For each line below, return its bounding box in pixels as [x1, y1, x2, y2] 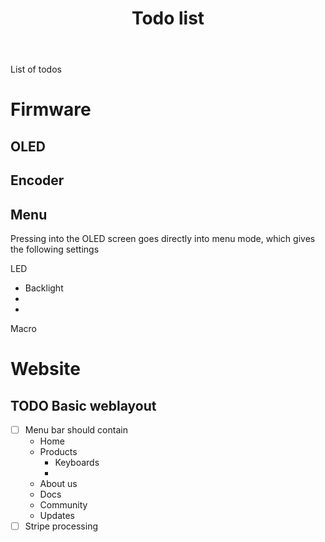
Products [39, 446, 78, 458]
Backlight [24, 282, 64, 294]
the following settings [10, 243, 100, 255]
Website [10, 358, 81, 381]
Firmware [10, 98, 92, 121]
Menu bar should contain [24, 423, 128, 436]
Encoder [10, 172, 65, 189]
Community [39, 499, 88, 511]
